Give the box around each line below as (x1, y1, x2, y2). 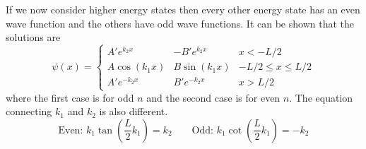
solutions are (6, 30, 61, 44)
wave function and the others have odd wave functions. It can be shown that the (6, 16, 354, 30)
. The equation (289, 90, 353, 105)
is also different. (99, 104, 168, 119)
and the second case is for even (146, 90, 281, 105)
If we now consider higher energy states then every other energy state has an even (6, 2, 360, 16)
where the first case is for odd (6, 90, 134, 105)
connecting (6, 104, 52, 119)
